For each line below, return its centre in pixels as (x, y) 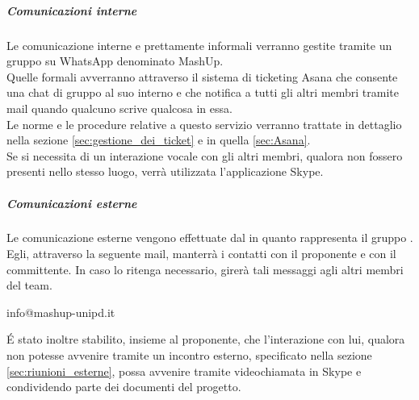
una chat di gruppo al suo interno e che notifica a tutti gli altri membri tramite (203, 92)
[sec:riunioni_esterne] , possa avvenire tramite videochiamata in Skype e (184, 371)
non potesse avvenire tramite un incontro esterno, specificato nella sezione (189, 355)
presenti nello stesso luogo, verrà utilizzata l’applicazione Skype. (165, 171)
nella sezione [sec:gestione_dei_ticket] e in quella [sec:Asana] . (159, 140)
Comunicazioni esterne (72, 203)
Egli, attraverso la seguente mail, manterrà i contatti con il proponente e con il (201, 254)
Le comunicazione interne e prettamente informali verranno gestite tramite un (199, 45)
